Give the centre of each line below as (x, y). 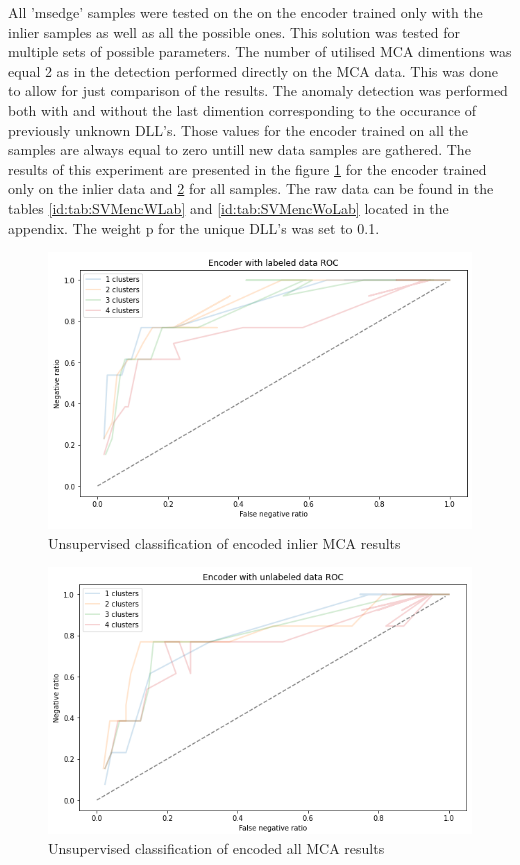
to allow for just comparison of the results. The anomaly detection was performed (258, 90)
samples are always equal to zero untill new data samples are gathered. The (239, 149)
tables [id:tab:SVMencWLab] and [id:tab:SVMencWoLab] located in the (228, 207)
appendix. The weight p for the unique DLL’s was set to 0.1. (194, 227)
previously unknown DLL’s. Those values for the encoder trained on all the (238, 129)
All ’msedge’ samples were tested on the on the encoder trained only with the (245, 12)
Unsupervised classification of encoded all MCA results (216, 847)
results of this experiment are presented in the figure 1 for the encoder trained (247, 168)
